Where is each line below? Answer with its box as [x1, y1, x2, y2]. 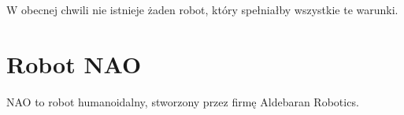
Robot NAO [6, 47, 142, 80]
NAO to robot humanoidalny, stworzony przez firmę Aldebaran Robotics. [6, 93, 359, 109]
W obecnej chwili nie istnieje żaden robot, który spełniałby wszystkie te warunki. [6, 2, 398, 17]
